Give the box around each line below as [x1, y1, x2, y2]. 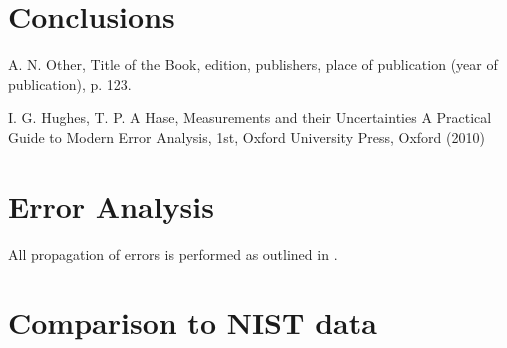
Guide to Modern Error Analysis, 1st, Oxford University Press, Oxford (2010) [8, 126, 485, 147]
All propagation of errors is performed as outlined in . [8, 243, 338, 264]
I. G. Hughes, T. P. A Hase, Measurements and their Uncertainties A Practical [8, 107, 492, 128]
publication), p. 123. [8, 73, 132, 94]
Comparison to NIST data [8, 302, 377, 343]
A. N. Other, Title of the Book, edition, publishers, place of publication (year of [8, 54, 498, 75]
